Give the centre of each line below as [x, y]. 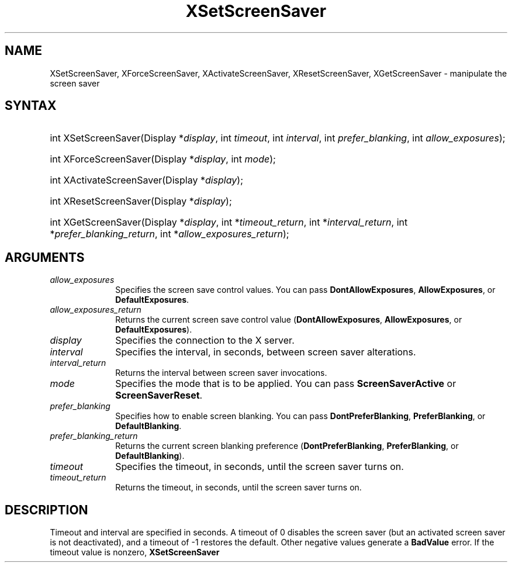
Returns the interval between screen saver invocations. [221, 373]
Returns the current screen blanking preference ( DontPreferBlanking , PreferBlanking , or [287, 446]
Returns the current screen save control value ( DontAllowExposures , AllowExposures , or [289, 320]
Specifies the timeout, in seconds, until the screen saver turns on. [260, 467]
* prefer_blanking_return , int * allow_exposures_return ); [169, 234]
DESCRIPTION [46, 510]
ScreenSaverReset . [159, 395]
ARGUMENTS [45, 257]
